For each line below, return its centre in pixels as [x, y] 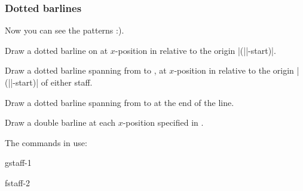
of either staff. [67, 82]
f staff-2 [18, 182]
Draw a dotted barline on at [56, 50]
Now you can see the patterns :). [65, 30]
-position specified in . [163, 122]
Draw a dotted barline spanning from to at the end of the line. [120, 102]
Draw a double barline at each [60, 122]
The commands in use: [46, 142]
